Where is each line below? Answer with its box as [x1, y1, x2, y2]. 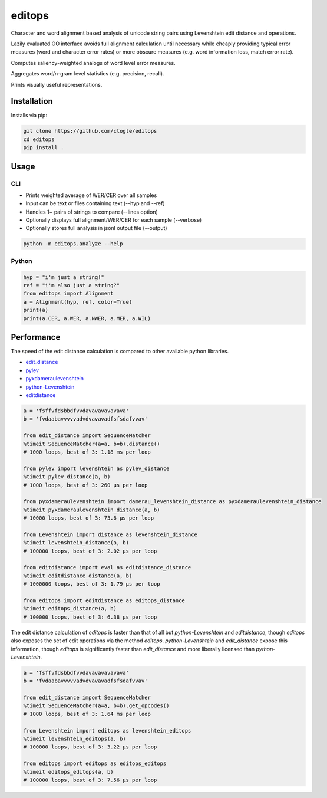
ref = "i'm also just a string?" [23, 282, 120, 288]
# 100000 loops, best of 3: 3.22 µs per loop [23, 744, 157, 750]
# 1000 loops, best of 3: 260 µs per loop [23, 481, 148, 488]
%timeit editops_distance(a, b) [23, 605, 117, 612]
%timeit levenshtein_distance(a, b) [23, 540, 130, 546]
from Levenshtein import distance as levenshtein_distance [23, 531, 197, 538]
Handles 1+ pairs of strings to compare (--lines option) [25, 208, 158, 215]
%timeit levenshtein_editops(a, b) [23, 735, 126, 743]
